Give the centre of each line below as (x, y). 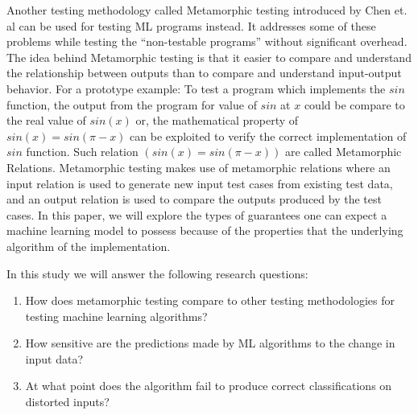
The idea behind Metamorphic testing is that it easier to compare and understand (209, 57)
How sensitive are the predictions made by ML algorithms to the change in (210, 343)
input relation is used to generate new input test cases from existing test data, (200, 183)
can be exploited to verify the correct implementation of (268, 136)
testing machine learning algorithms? (116, 316)
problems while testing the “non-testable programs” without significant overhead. (207, 41)
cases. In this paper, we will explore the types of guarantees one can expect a (197, 214)
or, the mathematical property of (217, 120)
